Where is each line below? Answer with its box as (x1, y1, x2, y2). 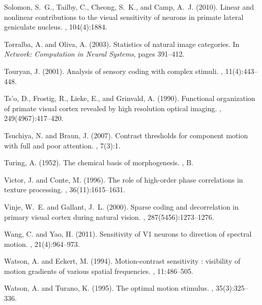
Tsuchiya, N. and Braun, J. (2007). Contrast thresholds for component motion (4, 130, 248, 140)
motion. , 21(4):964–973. (4, 238, 80, 249)
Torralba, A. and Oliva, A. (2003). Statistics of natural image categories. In (4, 38, 240, 49)
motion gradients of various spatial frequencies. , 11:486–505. (4, 265, 193, 276)
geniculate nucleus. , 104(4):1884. (4, 21, 107, 32)
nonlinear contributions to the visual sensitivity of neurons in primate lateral (4, 11, 244, 22)
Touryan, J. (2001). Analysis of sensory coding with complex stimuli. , (4, 65, 223, 76)
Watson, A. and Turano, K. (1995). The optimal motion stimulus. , (4, 283, 214, 293)
